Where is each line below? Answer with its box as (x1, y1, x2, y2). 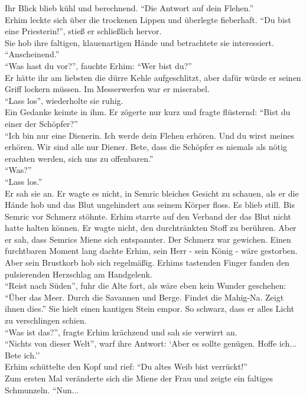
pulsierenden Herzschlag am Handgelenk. (5, 267, 152, 280)
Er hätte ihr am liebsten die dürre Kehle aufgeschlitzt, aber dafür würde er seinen (5, 71, 301, 83)
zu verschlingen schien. (5, 314, 87, 327)
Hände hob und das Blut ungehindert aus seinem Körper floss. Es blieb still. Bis (5, 198, 295, 211)
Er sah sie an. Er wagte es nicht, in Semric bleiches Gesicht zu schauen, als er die (5, 187, 299, 199)
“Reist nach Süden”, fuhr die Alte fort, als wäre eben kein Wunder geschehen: (5, 279, 287, 292)
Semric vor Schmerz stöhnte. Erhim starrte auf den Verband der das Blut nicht (5, 210, 291, 222)
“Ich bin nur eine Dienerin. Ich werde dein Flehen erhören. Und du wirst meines (5, 129, 294, 141)
